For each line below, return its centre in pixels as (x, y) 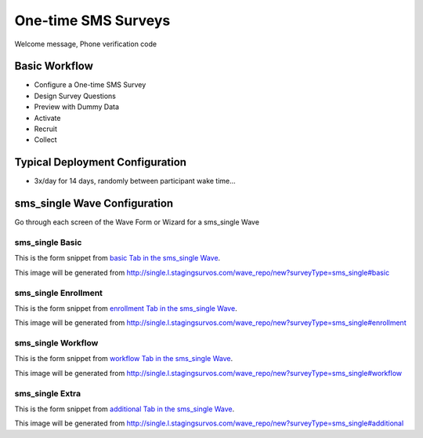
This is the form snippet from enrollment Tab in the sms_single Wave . (126, 308)
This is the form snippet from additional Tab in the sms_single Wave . (125, 409)
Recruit (46, 129)
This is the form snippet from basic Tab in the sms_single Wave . (117, 258)
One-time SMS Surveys (92, 20)
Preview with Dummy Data (77, 107)
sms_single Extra (48, 393)
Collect (46, 140)
